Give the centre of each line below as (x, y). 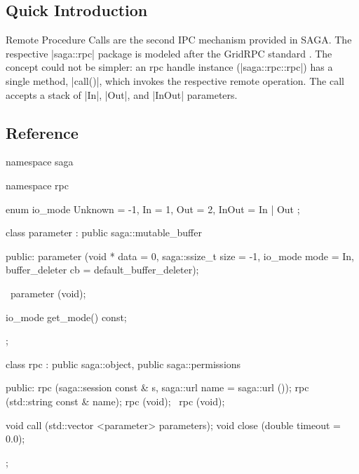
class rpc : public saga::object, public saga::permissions (123, 364)
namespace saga (40, 162)
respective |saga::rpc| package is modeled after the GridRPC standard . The (169, 53)
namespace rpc (37, 185)
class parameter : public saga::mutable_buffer (104, 232)
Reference (42, 132)
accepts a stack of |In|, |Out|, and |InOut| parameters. (122, 94)
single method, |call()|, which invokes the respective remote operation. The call (175, 80)
